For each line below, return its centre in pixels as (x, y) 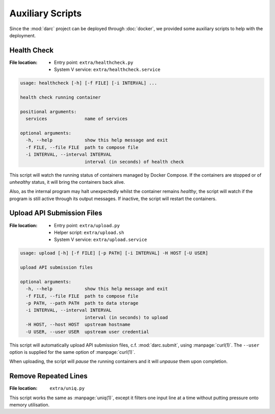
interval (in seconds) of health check (134, 162)
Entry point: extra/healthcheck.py (94, 62)
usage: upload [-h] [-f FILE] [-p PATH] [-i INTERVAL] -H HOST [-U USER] (114, 253)
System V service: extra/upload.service (101, 239)
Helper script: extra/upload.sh (89, 232)
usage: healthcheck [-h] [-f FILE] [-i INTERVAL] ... (89, 83)
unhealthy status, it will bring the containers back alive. (67, 182)
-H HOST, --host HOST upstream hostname (78, 325)
